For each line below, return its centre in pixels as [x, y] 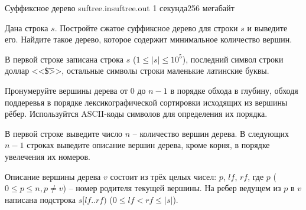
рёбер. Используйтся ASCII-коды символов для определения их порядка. [136, 114]
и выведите [267, 27]
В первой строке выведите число [64, 133]
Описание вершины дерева [53, 176]
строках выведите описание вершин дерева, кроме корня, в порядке [148, 145]
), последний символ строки [233, 59]
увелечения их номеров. [48, 156]
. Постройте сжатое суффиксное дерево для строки [146, 27]
